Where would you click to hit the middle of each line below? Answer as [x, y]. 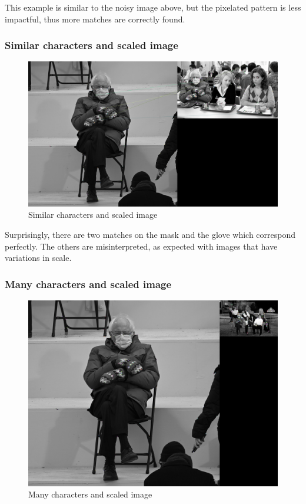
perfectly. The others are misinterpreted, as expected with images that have [141, 246]
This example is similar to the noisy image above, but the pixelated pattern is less [153, 7]
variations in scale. [38, 258]
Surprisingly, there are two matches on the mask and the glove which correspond [150, 234]
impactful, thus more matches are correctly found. [95, 19]
